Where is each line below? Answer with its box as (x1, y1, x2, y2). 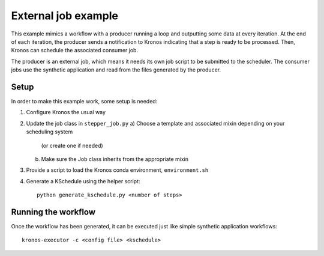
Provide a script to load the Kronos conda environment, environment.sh (26, 166, 209, 174)
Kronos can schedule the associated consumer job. (11, 47, 138, 54)
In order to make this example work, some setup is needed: (11, 98, 158, 105)
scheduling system (26, 128, 73, 135)
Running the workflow (11, 207, 96, 217)
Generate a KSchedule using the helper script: (26, 177, 140, 184)
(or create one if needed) (41, 142, 103, 149)
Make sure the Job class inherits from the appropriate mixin (41, 155, 189, 162)
